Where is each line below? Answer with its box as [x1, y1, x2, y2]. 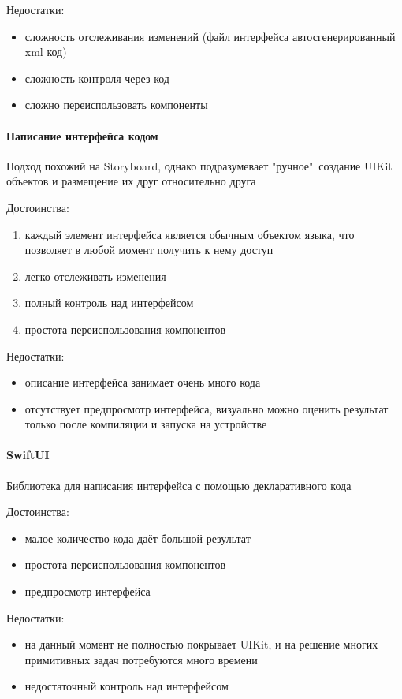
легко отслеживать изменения [24, 267, 166, 284]
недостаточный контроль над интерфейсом [24, 678, 229, 694]
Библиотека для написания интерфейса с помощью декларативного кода [6, 477, 352, 493]
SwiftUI [6, 447, 50, 463]
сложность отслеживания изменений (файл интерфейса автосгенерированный [24, 28, 396, 44]
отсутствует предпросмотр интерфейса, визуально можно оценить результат [24, 400, 389, 417]
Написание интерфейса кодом [6, 127, 158, 144]
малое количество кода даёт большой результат [24, 529, 251, 546]
